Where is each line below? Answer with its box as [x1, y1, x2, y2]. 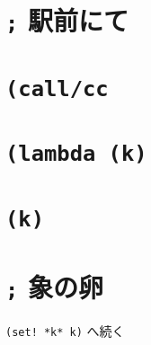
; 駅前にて [5, 2, 129, 39]
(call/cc [5, 75, 109, 102]
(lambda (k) [5, 141, 147, 167]
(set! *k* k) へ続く [5, 322, 125, 341]
